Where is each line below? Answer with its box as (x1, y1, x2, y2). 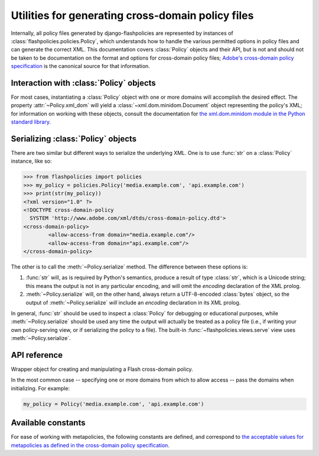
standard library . (11, 118, 51, 125)
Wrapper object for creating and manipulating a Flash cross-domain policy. (11, 366, 193, 373)
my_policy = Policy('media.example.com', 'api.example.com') (23, 400, 204, 408)
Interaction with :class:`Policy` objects (11, 77, 156, 88)
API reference (11, 350, 63, 360)
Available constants (11, 418, 86, 428)
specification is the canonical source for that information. (11, 63, 150, 70)
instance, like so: (11, 157, 53, 165)
